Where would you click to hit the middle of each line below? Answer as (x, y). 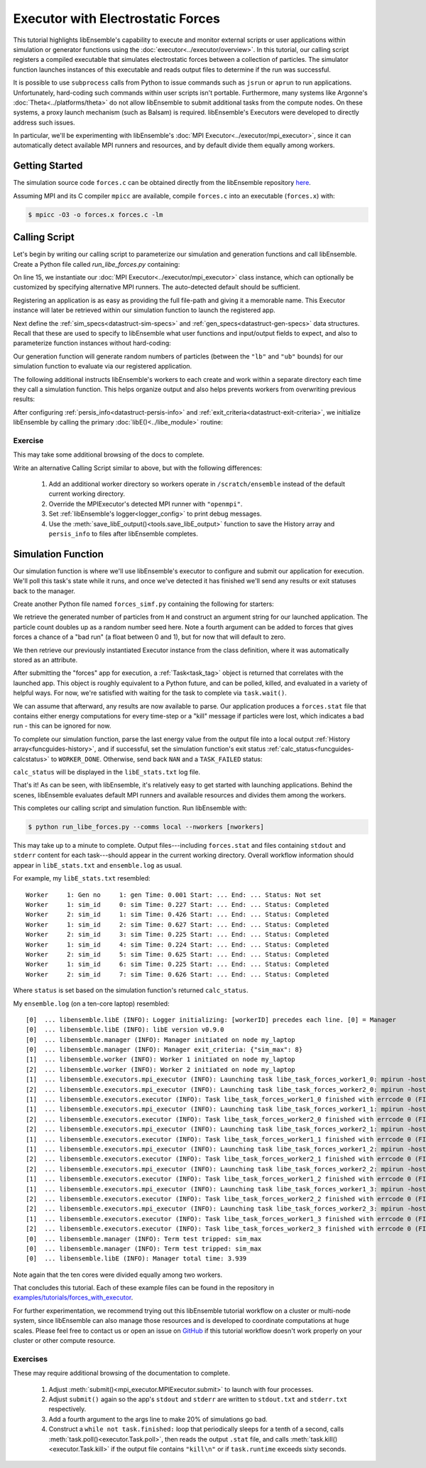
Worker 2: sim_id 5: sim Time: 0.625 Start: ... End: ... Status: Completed (177, 954)
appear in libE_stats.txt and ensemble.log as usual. (98, 865)
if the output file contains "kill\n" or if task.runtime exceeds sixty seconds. (229, 1449)
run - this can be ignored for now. (62, 726)
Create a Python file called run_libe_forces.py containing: (97, 264)
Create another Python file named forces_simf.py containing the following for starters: (144, 604)
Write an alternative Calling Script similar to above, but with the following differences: (138, 468)
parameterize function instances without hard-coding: (92, 343)
